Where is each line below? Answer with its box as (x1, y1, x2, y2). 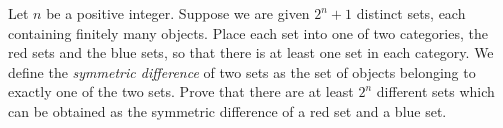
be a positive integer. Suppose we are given (46, 3, 310, 23)
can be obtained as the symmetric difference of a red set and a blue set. (8, 100, 447, 121)
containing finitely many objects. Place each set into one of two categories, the (8, 22, 488, 43)
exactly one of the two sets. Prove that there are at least (8, 81, 354, 102)
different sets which (376, 81, 495, 102)
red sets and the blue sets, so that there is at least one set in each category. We (8, 42, 494, 63)
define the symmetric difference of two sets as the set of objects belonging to (8, 61, 476, 82)
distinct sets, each (356, 3, 466, 23)
